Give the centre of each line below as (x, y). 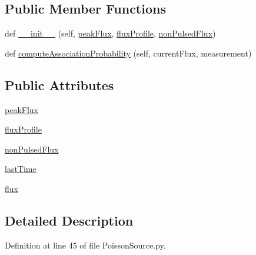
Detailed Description (69, 220)
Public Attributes (59, 85)
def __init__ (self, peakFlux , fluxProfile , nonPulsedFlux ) (110, 33)
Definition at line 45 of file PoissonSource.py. (85, 245)
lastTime (21, 169)
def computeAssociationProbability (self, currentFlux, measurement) (128, 53)
